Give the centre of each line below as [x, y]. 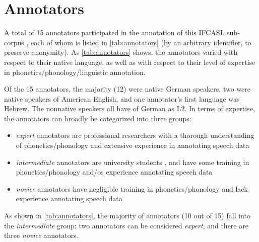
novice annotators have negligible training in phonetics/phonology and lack [132, 188]
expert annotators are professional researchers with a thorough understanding [135, 135]
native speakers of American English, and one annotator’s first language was [122, 98]
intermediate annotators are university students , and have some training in [133, 162]
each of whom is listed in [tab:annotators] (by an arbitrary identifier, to [141, 42]
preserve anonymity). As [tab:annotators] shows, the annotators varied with [121, 52]
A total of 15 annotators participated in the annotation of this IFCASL [114, 32]
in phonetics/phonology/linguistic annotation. [75, 72]
